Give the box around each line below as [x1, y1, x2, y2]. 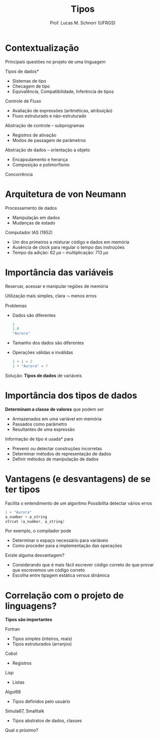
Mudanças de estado [12, 220, 56, 226]
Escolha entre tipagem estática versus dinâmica [12, 572, 110, 578]
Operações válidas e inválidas [12, 350, 73, 356]
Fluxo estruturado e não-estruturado [12, 113, 87, 119]
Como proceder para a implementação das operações [12, 543, 122, 549]
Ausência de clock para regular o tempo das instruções [12, 244, 125, 250]
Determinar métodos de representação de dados [12, 451, 112, 457]
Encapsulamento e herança [12, 156, 68, 162]
